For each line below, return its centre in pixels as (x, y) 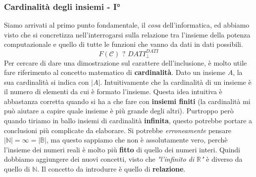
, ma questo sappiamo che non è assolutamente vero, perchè (137, 140)
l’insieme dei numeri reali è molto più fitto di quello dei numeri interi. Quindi (122, 149)
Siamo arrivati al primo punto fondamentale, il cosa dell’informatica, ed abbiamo (127, 25)
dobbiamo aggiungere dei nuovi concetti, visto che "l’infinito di (99, 159)
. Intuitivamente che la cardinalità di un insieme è (176, 82)
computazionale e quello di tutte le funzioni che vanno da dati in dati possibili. (124, 44)
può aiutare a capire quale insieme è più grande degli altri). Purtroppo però (119, 111)
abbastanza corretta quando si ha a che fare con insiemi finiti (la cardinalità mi (127, 101)
